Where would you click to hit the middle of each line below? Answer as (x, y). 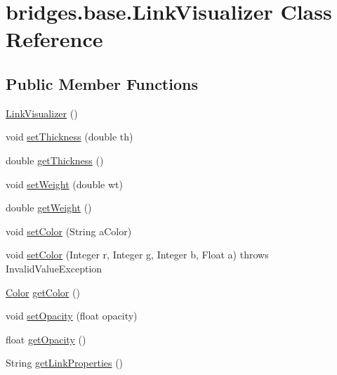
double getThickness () (55, 160)
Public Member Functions (102, 83)
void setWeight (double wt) (64, 184)
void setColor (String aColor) (69, 231)
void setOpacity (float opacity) (72, 316)
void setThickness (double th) (70, 137)
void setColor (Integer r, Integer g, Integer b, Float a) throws (137, 255)
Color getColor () (43, 292)
